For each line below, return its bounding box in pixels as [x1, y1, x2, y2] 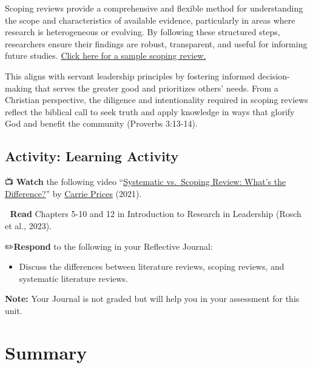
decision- [257, 69, 290, 82]
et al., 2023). [5, 219, 52, 232]
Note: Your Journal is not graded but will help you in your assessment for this [5, 292, 300, 305]
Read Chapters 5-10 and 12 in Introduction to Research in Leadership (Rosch [10, 207, 301, 220]
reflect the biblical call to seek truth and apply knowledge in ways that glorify [5, 105, 295, 118]
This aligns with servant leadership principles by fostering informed [5, 69, 255, 82]
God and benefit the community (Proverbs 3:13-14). [5, 117, 198, 130]
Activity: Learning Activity [5, 147, 179, 166]
